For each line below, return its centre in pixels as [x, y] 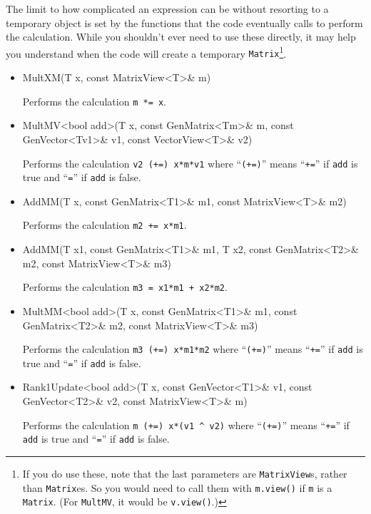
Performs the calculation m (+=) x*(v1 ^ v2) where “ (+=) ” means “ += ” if [186, 425]
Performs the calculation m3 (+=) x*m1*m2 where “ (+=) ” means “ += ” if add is [193, 349]
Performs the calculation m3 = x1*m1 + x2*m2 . [125, 287]
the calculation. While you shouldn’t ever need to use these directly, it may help [181, 37]
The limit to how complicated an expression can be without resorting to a [167, 9]
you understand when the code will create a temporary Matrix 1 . [146, 52]
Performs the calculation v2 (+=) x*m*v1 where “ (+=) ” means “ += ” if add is [190, 163]
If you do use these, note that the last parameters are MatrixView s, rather [185, 473]
